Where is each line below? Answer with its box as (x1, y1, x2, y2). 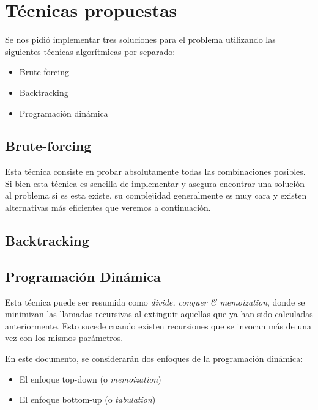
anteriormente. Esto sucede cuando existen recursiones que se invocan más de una (5, 319, 311, 332)
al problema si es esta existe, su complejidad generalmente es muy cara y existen (5, 189, 307, 202)
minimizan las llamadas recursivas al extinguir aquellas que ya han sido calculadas (5, 307, 313, 320)
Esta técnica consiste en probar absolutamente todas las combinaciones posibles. (5, 165, 306, 178)
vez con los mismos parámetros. (5, 331, 124, 344)
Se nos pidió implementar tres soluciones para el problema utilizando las (5, 33, 276, 46)
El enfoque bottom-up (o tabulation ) (19, 393, 156, 406)
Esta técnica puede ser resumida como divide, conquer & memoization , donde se (5, 295, 305, 308)
